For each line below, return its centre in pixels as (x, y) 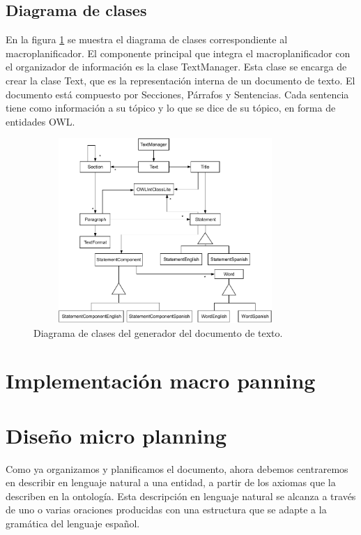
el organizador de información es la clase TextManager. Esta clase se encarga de (176, 67)
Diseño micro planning (116, 435)
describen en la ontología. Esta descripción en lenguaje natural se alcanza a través (181, 496)
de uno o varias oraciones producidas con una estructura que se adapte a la (166, 510)
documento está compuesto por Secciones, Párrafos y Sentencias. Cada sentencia (177, 94)
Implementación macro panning (161, 380)
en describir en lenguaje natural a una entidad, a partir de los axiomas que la (171, 482)
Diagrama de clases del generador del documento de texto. (158, 332)
